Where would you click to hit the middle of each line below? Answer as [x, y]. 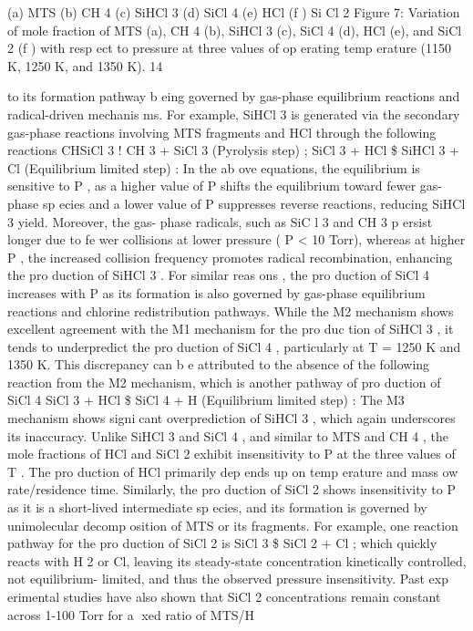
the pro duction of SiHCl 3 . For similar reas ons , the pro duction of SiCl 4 [219, 275]
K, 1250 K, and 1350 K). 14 [85, 65]
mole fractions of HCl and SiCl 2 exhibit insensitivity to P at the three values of [231, 454]
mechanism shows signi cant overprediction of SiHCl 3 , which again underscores [231, 418]
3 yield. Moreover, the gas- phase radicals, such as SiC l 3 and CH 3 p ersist [220, 221]
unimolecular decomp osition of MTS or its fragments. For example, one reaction [233, 525]
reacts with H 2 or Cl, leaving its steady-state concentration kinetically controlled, [237, 560]
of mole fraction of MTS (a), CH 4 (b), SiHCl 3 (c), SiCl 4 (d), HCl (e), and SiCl [235, 30]
